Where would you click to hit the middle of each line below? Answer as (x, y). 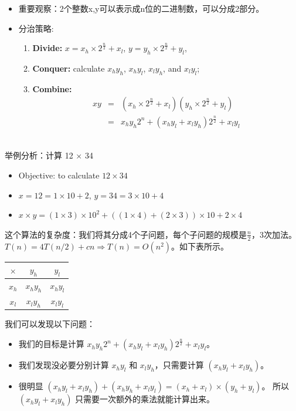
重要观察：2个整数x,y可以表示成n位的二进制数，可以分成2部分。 (141, 8)
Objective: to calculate (59, 175)
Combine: (52, 88)
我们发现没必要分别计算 (64, 365)
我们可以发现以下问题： (50, 324)
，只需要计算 (179, 365)
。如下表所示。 (200, 246)
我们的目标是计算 (51, 344)
